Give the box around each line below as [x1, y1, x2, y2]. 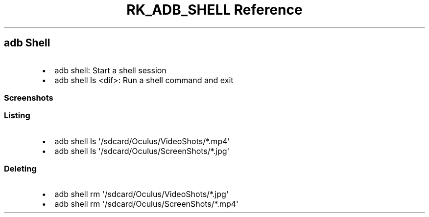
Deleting [4, 164, 37, 174]
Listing [4, 110, 30, 121]
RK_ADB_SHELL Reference [126, 1, 303, 18]
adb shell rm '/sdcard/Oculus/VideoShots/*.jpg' [54, 189, 229, 199]
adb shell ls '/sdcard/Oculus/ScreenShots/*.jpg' [54, 146, 230, 156]
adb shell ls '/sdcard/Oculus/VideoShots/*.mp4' [54, 136, 230, 146]
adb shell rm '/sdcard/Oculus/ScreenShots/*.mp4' [54, 199, 238, 209]
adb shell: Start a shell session [54, 65, 167, 75]
